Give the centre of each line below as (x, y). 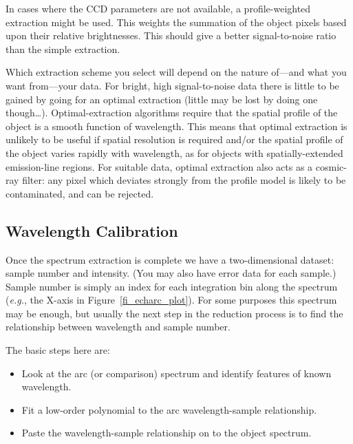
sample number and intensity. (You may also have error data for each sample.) (171, 273)
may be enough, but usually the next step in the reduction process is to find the (174, 313)
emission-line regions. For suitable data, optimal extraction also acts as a (159, 166)
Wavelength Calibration (92, 230)
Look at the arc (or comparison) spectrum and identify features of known (176, 373)
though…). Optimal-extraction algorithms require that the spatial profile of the (172, 113)
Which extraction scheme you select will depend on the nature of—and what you (176, 72)
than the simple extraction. (63, 49)
